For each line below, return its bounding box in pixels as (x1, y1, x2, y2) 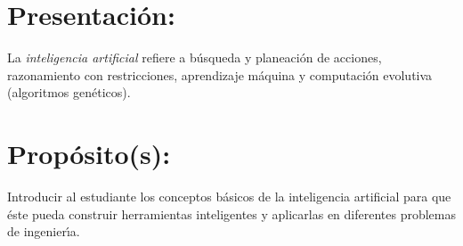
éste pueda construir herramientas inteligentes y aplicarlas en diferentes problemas (7, 204, 457, 223)
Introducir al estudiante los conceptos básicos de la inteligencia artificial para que (7, 187, 451, 206)
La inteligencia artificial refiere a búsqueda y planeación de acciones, (7, 48, 382, 67)
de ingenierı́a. (7, 222, 80, 241)
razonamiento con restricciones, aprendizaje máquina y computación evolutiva (7, 65, 433, 84)
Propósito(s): (7, 135, 171, 172)
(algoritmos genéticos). (7, 83, 131, 102)
